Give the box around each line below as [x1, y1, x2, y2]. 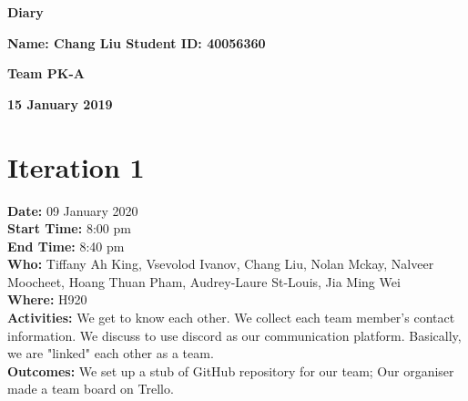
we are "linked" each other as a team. [7, 344, 214, 363]
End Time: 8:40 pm [7, 236, 125, 255]
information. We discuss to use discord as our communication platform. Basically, [7, 325, 462, 344]
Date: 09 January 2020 [7, 200, 138, 220]
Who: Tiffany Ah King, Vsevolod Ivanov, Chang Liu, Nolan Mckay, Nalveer [7, 254, 434, 273]
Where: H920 [7, 290, 87, 309]
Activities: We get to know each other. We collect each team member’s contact [7, 308, 455, 327]
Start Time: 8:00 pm [7, 219, 131, 238]
